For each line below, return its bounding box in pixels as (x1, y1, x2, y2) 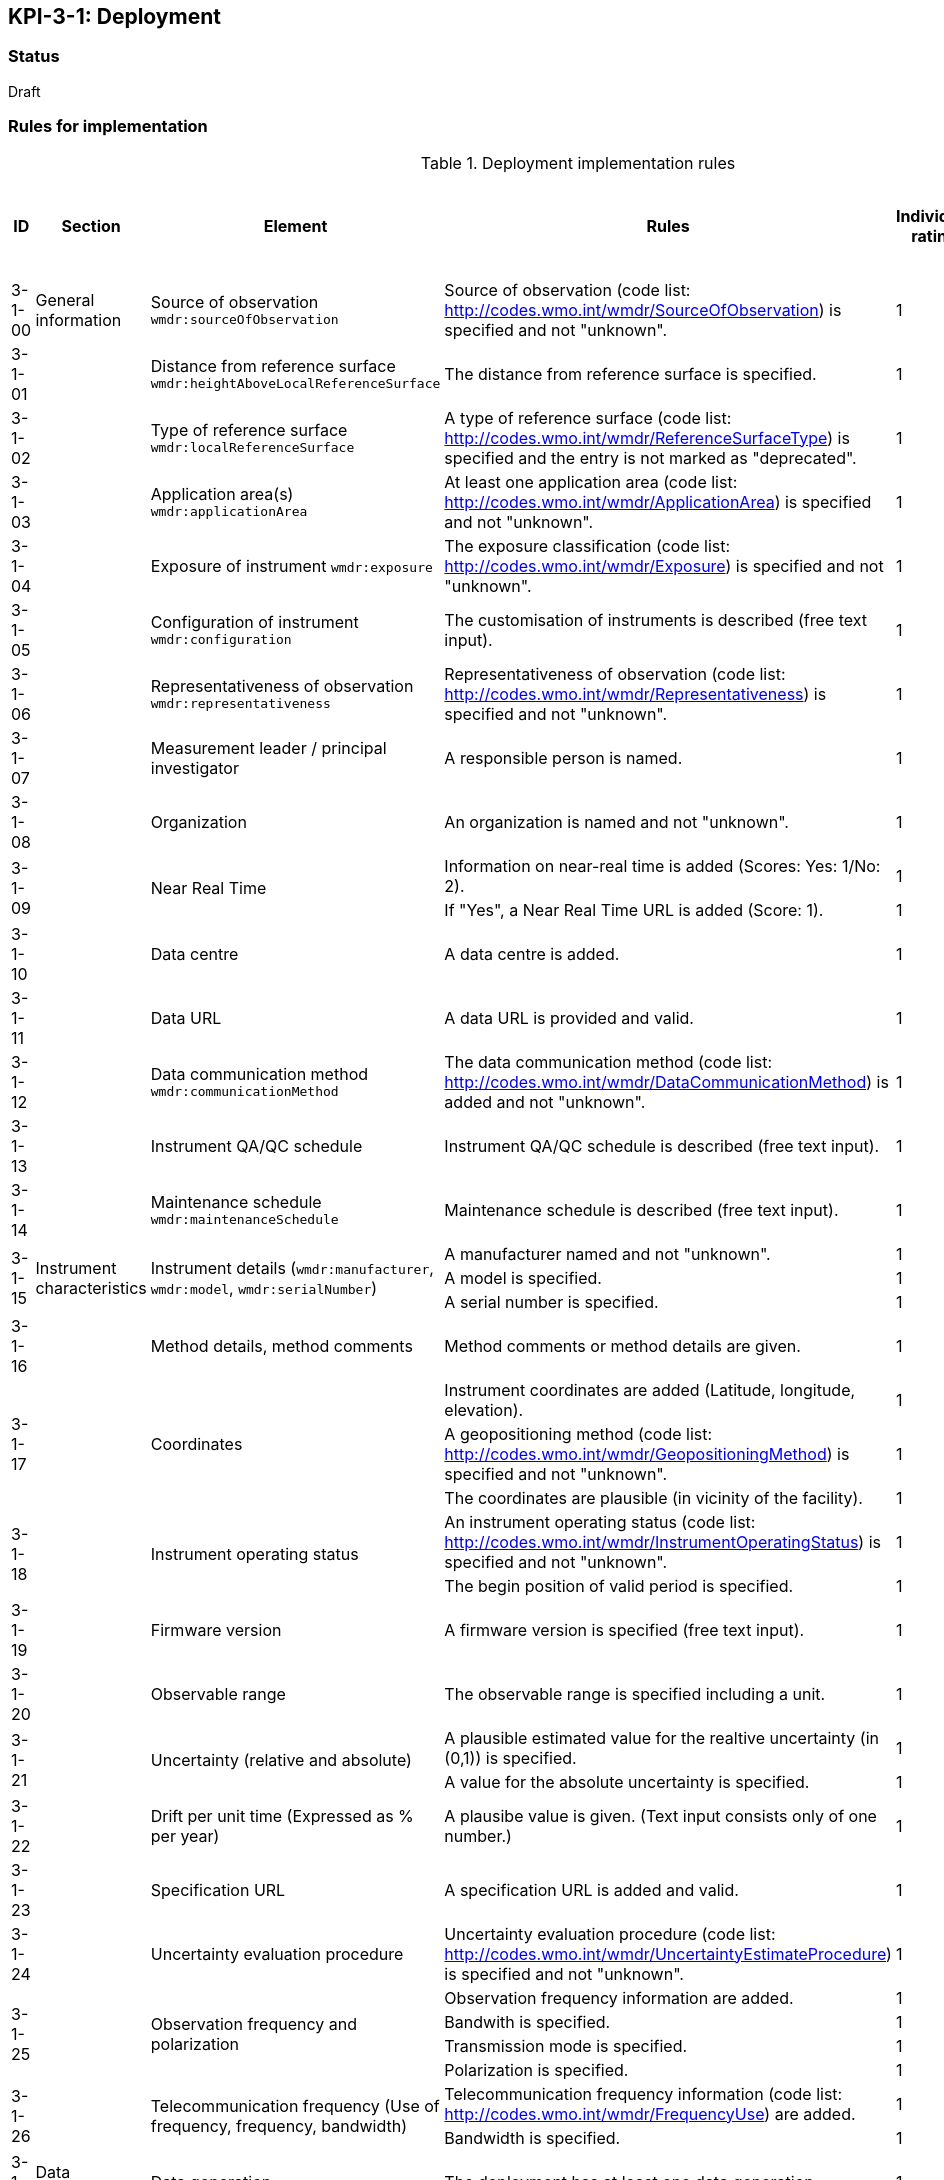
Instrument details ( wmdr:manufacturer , (150, 1257, 434, 1278)
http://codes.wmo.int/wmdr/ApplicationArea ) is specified (444, 491, 872, 512)
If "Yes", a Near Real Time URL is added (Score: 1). (444, 899, 824, 920)
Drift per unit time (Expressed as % (150, 1805, 414, 1826)
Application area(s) (150, 484, 294, 505)
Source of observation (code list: (444, 279, 691, 300)
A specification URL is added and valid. (444, 1879, 739, 1900)
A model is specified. (444, 1267, 602, 1288)
